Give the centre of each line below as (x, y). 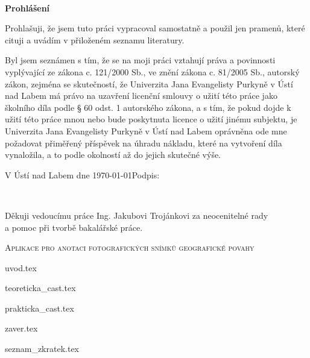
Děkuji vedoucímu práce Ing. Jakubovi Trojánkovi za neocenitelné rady (137, 215)
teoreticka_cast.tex (40, 288)
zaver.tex (21, 328)
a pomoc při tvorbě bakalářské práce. (74, 227)
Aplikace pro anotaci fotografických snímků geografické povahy (130, 247)
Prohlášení (27, 8)
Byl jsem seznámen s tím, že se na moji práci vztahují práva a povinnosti (140, 60)
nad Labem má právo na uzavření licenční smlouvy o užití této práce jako (141, 96)
